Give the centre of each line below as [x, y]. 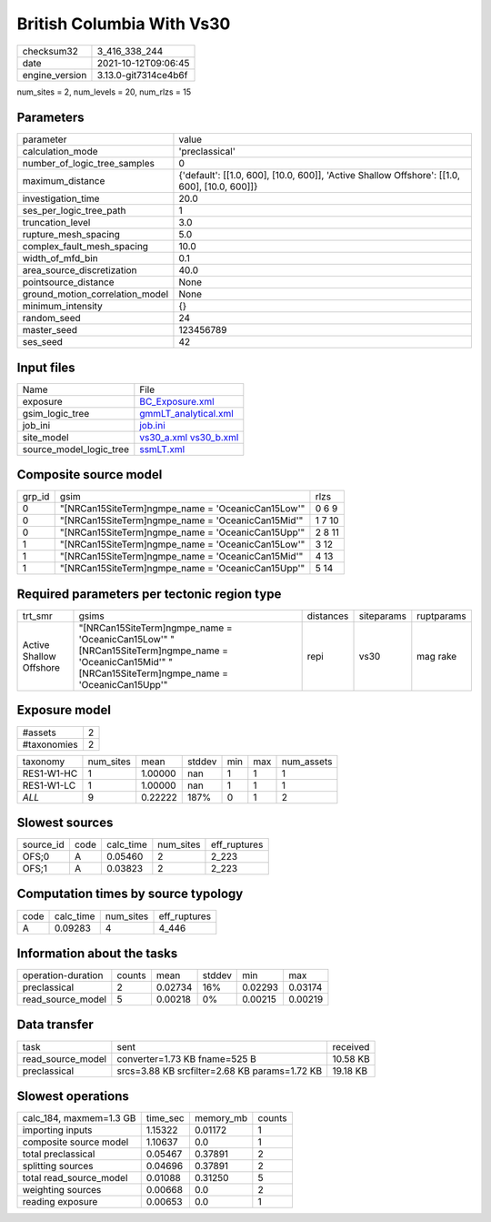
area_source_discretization [80, 270]
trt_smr [38, 616]
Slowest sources [65, 822]
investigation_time [61, 198]
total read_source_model [75, 1178]
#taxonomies [50, 744]
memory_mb [221, 1118]
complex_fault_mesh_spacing [85, 247]
